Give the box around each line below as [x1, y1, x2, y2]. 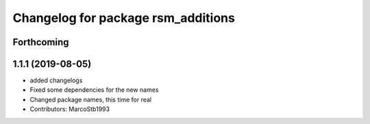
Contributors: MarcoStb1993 [29, 105, 110, 113]
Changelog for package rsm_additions [12, 10, 236, 25]
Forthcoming [12, 36, 69, 48]
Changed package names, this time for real [29, 95, 152, 103]
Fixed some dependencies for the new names [29, 86, 159, 94]
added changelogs [29, 76, 83, 85]
